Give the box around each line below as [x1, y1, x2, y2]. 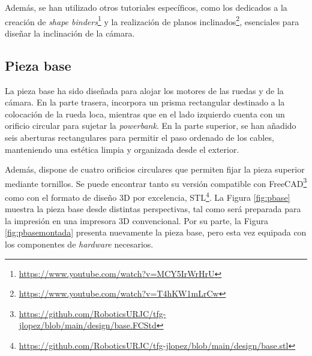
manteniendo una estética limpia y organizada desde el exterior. [5, 143, 239, 155]
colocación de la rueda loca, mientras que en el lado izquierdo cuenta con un [5, 107, 285, 120]
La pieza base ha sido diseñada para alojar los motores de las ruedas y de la [5, 84, 284, 96]
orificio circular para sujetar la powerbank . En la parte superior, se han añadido [5, 119, 296, 132]
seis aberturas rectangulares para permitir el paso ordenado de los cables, [5, 131, 274, 144]
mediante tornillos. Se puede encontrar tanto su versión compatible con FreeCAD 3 [5, 175, 307, 189]
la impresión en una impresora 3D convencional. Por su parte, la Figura [5, 214, 268, 227]
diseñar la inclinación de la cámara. [5, 26, 135, 39]
